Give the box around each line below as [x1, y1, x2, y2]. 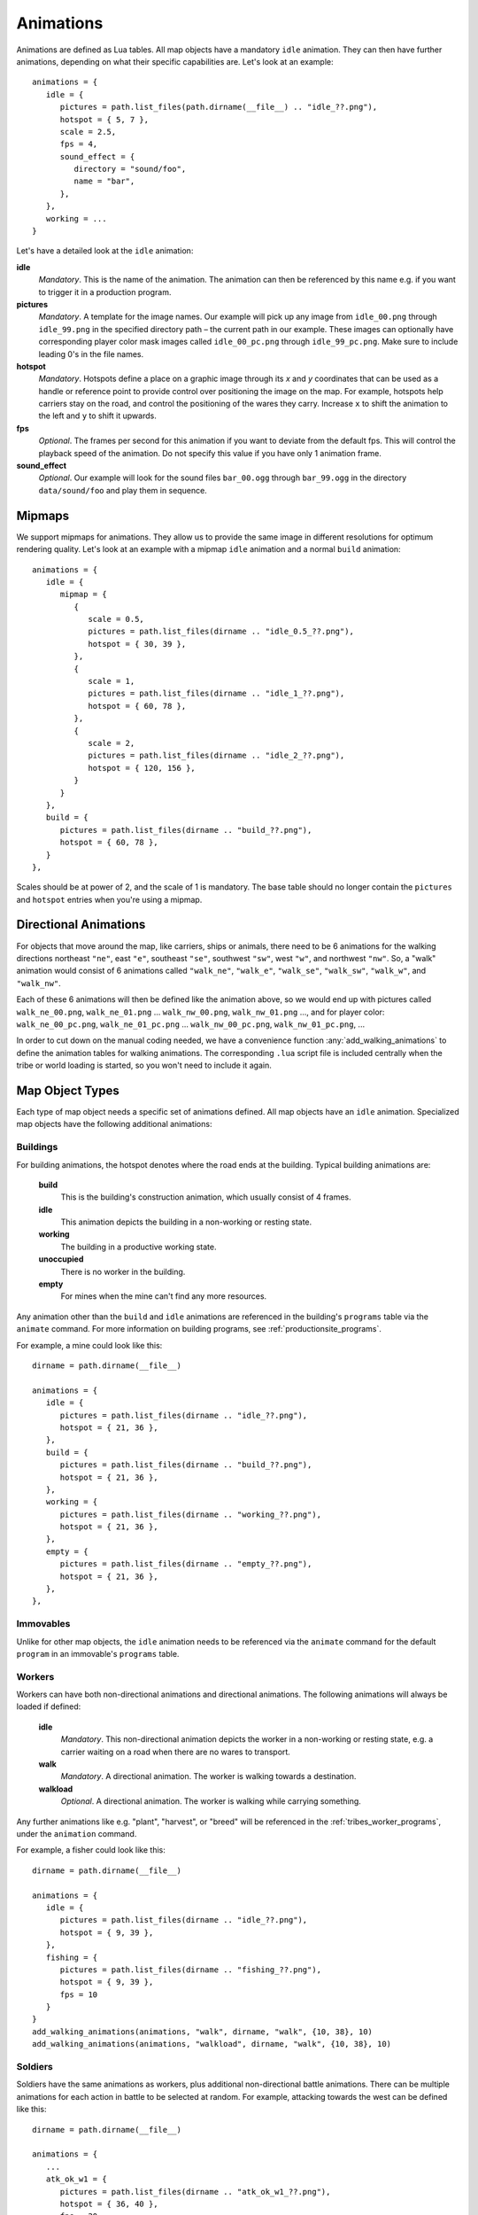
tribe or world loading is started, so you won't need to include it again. [16, 1060, 272, 1071]
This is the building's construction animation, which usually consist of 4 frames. [60, 1192, 351, 1202]
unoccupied [38, 1254, 84, 1264]
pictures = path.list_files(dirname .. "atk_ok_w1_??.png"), [59, 2187, 331, 2196]
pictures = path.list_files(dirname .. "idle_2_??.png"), [88, 750, 345, 761]
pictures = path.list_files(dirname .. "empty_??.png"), [59, 1559, 312, 1569]
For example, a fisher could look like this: [16, 1845, 166, 1855]
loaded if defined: [16, 1701, 81, 1712]
